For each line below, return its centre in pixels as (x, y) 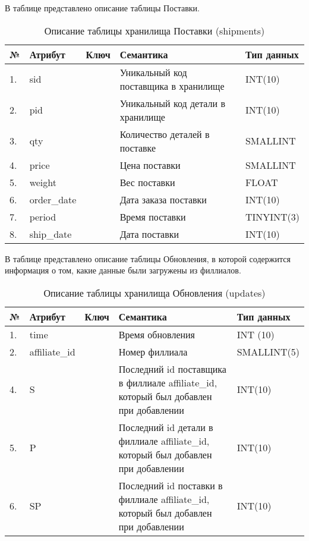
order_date (53, 199)
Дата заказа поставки (163, 199)
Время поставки (153, 216)
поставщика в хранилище (172, 86)
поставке (138, 147)
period (43, 216)
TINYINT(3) (272, 216)
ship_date (51, 234)
